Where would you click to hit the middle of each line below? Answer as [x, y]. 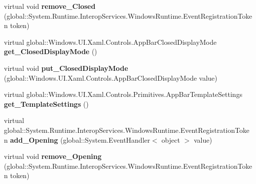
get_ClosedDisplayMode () [51, 51]
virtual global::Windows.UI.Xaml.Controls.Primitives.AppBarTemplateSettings [123, 94]
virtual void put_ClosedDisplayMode [66, 68]
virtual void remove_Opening [53, 156]
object [171, 139]
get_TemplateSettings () [46, 104]
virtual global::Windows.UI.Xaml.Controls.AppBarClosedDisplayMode [110, 42]
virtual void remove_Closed [50, 6]
